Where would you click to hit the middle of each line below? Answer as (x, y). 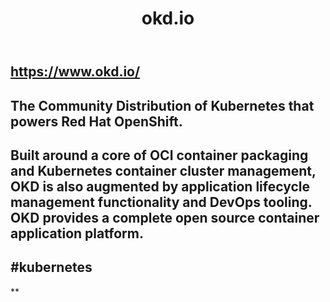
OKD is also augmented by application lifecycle (160, 186)
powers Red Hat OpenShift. (96, 121)
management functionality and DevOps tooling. (161, 202)
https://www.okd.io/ (75, 72)
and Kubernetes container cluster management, (163, 170)
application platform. (77, 233)
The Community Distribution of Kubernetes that (162, 105)
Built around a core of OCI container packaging (159, 155)
